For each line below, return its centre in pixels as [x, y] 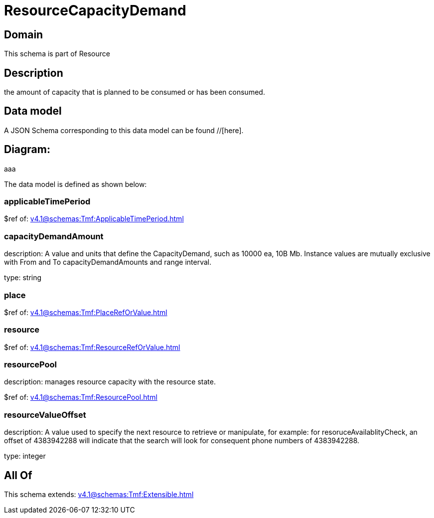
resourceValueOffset [45, 415]
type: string [23, 278]
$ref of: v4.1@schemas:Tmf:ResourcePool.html [81, 397]
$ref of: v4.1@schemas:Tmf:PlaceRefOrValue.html [86, 312]
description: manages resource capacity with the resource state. [110, 382]
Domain [24, 34]
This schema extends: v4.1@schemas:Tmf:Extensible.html [99, 495]
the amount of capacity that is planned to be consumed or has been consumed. [135, 92]
